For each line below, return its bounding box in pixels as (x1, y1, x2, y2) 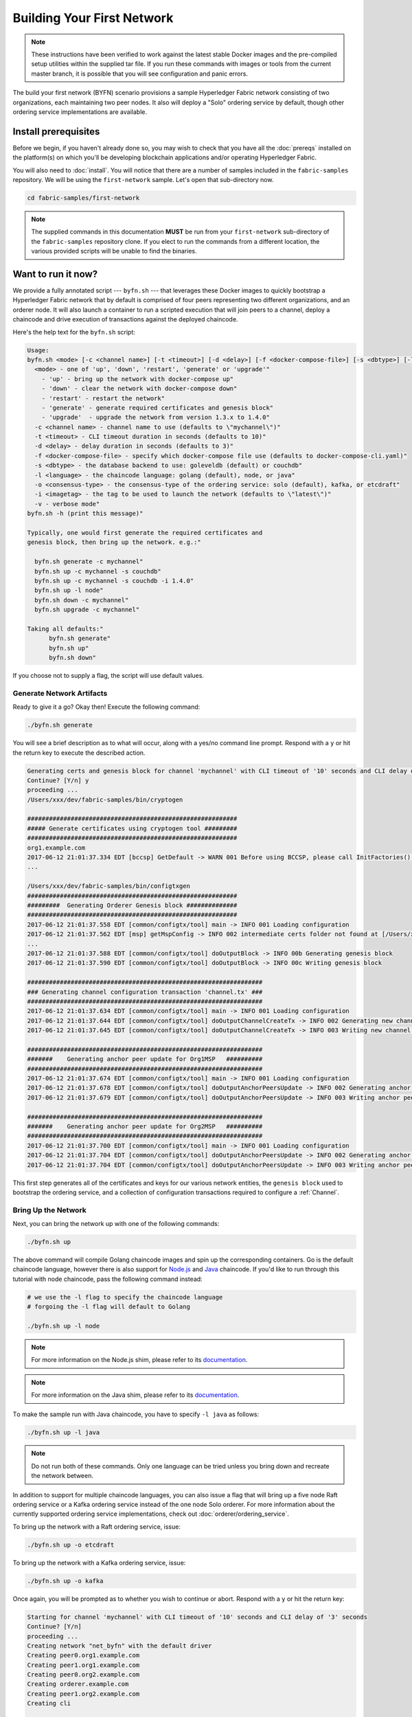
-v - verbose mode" (34, 500, 100, 508)
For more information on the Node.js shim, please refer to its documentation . (31, 1356, 248, 1364)
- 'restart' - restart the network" (41, 394, 165, 402)
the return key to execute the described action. (12, 749, 146, 757)
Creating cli (27, 1700, 71, 1707)
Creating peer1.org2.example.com (27, 1690, 140, 1698)
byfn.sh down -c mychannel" (34, 596, 129, 604)
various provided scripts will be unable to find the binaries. (31, 247, 197, 255)
